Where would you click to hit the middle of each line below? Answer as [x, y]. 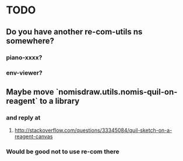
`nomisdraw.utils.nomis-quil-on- [117, 92]
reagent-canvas [34, 136]
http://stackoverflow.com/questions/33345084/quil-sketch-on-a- [93, 130]
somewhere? [30, 41]
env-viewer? [24, 73]
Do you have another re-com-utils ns [74, 32]
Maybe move [30, 92]
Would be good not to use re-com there [63, 152]
